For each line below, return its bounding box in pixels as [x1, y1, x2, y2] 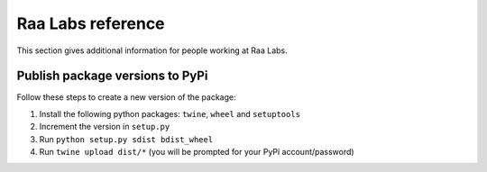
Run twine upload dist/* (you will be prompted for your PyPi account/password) [39, 147, 355, 158]
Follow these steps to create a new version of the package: [16, 92, 236, 103]
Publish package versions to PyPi [16, 68, 208, 84]
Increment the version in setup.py [39, 122, 170, 132]
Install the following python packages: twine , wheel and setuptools [39, 108, 301, 119]
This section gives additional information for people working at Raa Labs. [16, 45, 288, 56]
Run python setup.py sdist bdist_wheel [39, 133, 214, 144]
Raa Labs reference [16, 14, 166, 33]
